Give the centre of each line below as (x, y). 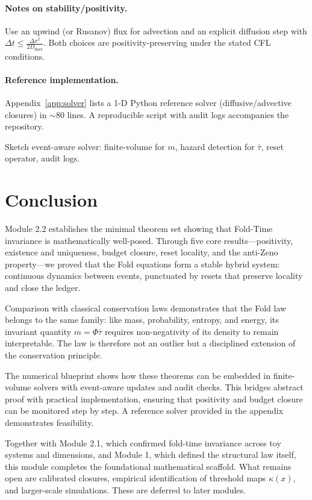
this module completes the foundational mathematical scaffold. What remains (148, 466)
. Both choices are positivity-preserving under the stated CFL (157, 42)
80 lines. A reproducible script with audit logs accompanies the (172, 114)
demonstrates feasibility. (49, 423)
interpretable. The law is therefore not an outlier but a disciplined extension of (150, 343)
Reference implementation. (62, 79)
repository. (24, 126)
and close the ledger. (43, 288)
